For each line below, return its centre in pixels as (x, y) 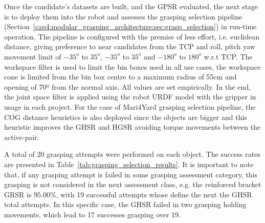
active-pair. (22, 137)
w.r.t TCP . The (228, 56)
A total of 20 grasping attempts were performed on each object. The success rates (132, 154)
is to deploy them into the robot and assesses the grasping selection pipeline (123, 16)
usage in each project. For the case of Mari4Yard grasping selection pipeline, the (130, 106)
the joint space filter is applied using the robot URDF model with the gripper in (130, 97)
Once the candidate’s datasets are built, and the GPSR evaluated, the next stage (131, 6)
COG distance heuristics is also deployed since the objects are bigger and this (126, 117)
